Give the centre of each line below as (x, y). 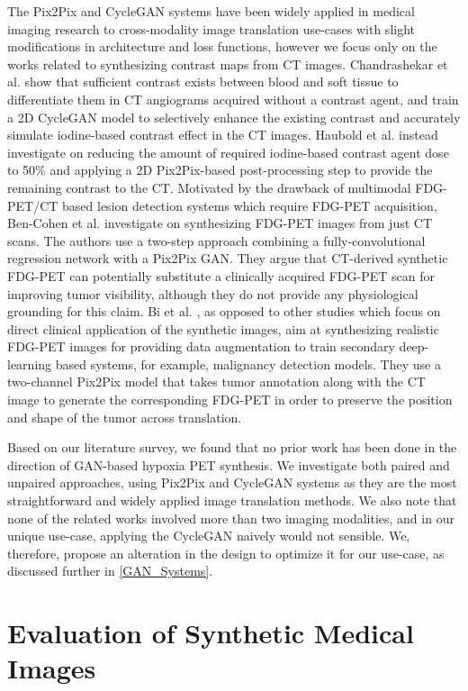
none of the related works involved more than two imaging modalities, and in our (231, 518)
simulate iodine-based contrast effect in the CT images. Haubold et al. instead (223, 135)
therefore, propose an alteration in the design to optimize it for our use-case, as (226, 553)
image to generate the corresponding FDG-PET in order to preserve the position (230, 400)
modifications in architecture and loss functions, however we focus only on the (222, 46)
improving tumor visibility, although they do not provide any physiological (213, 293)
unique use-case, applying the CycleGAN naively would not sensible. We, (209, 536)
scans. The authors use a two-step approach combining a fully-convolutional (216, 240)
